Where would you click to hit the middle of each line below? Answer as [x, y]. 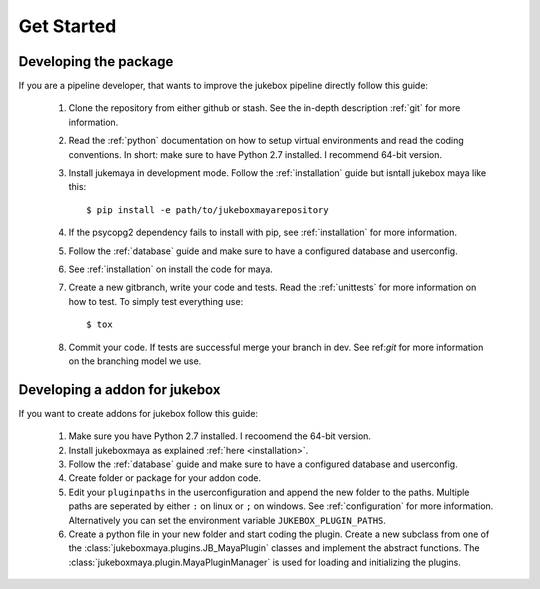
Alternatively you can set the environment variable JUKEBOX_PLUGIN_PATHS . [227, 520]
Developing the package [96, 61]
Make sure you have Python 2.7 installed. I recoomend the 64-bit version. [220, 436]
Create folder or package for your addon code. [165, 478]
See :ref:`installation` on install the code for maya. [171, 269]
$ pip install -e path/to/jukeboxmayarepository [207, 209]
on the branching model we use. [135, 361]
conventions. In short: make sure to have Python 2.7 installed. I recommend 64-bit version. [255, 154]
